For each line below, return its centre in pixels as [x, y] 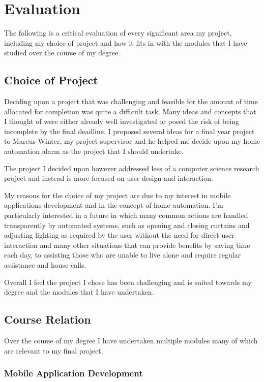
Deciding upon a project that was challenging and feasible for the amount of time [131, 101]
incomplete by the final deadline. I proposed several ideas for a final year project [129, 131]
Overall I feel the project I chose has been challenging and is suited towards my [128, 282]
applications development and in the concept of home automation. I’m [114, 205]
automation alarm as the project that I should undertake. [94, 151]
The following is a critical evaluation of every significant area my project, [118, 33]
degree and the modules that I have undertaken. [79, 292]
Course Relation [48, 319]
